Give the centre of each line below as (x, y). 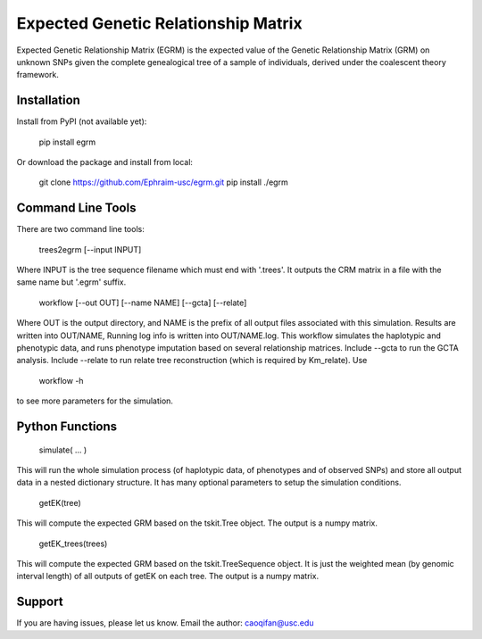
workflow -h (61, 380)
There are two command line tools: (80, 229)
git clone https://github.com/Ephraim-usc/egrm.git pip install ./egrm (164, 182)
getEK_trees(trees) (73, 544)
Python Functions (67, 427)
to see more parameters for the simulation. (95, 401)
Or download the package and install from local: (105, 162)
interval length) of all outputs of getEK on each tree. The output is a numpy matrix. (168, 577)
